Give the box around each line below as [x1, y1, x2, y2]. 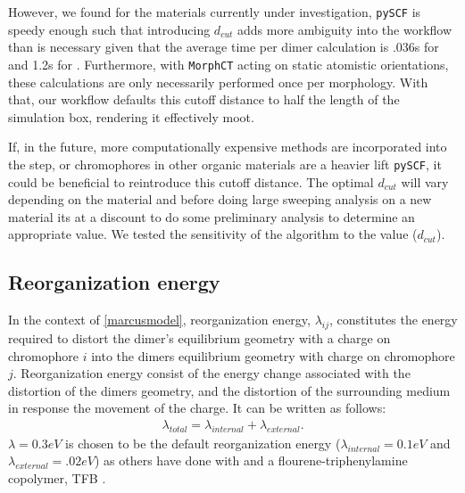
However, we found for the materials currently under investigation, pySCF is [8, 3, 421, 21]
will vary [401, 172, 449, 191]
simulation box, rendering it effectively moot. [8, 107, 254, 126]
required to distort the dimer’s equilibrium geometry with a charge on [8, 328, 391, 347]
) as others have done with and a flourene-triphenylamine [94, 451, 408, 470]
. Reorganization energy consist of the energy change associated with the [12, 364, 411, 382]
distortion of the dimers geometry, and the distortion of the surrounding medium [8, 381, 451, 399]
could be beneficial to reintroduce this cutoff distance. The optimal [8, 172, 374, 191]
